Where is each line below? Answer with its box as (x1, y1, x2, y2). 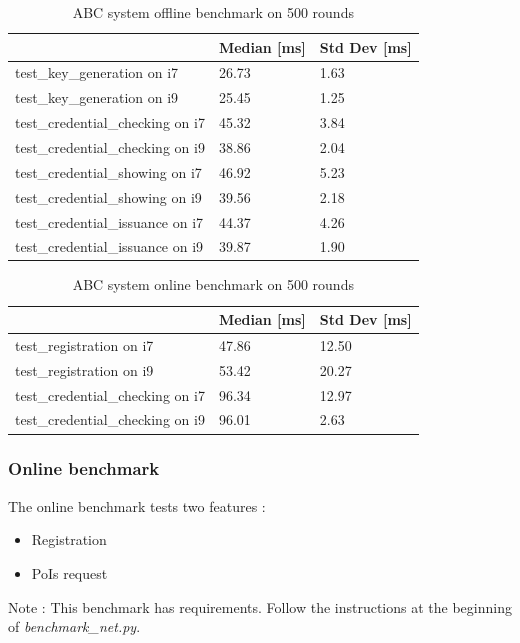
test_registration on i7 (15, 334, 154, 355)
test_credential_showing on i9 (15, 186, 202, 207)
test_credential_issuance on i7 (15, 211, 204, 232)
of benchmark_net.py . (8, 616, 141, 637)
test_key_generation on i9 (15, 87, 179, 108)
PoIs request (31, 562, 108, 583)
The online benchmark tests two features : (8, 495, 266, 516)
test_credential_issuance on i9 (15, 236, 204, 257)
